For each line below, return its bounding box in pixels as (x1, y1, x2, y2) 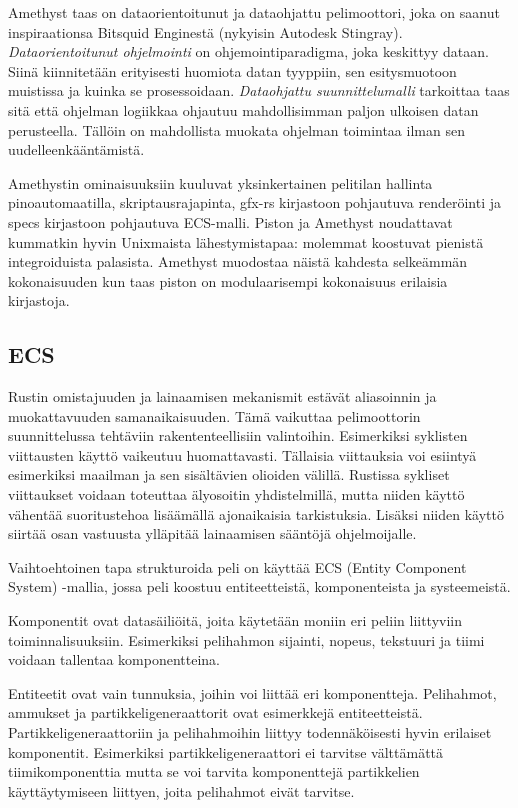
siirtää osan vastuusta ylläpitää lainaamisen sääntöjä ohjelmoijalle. (8, 523, 417, 544)
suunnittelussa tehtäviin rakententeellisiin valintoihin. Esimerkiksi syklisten (8, 425, 468, 446)
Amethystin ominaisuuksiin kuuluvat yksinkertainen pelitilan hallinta (8, 172, 433, 193)
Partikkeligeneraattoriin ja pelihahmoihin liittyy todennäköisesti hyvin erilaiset (8, 722, 492, 743)
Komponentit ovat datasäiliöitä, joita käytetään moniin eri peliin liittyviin (8, 610, 463, 631)
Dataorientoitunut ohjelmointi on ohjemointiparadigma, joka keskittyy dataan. (8, 41, 489, 62)
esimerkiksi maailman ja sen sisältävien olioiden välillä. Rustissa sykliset (8, 464, 450, 485)
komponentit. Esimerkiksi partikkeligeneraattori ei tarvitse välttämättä (8, 741, 444, 762)
